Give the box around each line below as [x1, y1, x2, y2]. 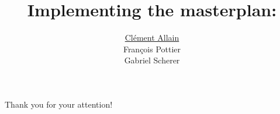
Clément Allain [125, 31, 179, 44]
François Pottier [123, 42, 181, 55]
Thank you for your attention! [5, 98, 113, 110]
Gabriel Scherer [124, 54, 180, 66]
